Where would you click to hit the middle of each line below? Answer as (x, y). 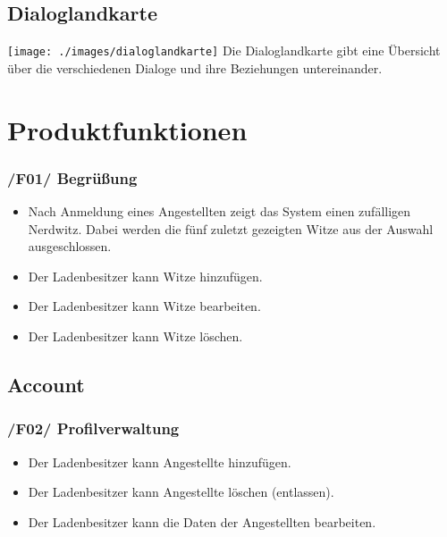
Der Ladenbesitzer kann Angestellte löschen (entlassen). (181, 492)
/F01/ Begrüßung (72, 177)
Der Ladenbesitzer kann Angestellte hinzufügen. (160, 461)
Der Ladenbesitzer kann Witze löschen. (135, 336)
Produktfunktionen (127, 129)
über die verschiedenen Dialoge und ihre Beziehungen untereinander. (195, 67)
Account (46, 384)
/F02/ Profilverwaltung (93, 428)
